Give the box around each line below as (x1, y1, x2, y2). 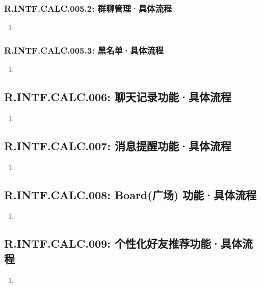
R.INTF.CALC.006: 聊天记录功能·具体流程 (4, 89, 231, 105)
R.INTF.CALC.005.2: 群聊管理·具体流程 (4, 2, 172, 14)
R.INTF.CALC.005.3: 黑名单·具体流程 (4, 43, 164, 56)
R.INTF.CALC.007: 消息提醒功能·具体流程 (4, 137, 231, 153)
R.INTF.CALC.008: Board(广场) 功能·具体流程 (4, 186, 256, 202)
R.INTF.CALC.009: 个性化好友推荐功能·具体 (4, 235, 242, 251)
